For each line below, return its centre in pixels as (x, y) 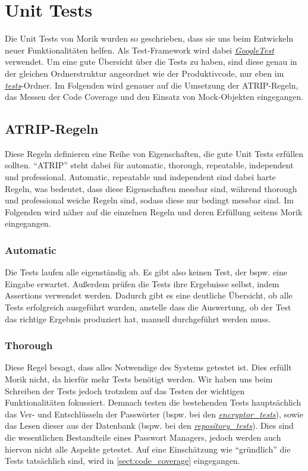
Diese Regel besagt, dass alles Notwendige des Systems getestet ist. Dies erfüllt (148, 367)
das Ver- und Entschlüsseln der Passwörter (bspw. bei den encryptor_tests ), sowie (154, 414)
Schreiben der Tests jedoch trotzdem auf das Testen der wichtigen (125, 390)
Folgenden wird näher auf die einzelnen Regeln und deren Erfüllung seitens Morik (154, 211)
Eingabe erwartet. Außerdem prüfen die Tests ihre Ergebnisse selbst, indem (142, 283)
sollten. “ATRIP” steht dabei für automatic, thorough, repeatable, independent (149, 165)
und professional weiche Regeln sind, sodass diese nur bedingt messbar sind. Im (150, 200)
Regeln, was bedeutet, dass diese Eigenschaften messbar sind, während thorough (151, 188)
